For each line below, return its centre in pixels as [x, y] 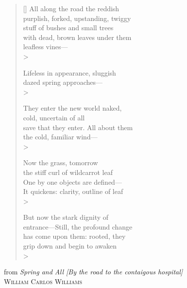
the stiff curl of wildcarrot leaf [68, 172]
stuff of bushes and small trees [68, 28]
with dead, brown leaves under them [77, 37]
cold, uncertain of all [54, 117]
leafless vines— [45, 47]
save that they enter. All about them [78, 127]
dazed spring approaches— [63, 82]
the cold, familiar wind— [60, 137]
